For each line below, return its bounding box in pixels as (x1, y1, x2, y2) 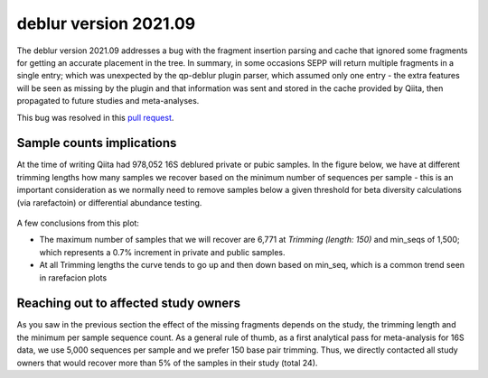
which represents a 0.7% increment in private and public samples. (39, 246, 286, 257)
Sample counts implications (16, 135, 177, 151)
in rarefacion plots (39, 272, 108, 283)
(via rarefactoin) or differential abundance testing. (16, 197, 202, 207)
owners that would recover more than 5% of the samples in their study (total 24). (16, 357, 318, 368)
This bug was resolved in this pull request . (16, 112, 174, 123)
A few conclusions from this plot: (16, 217, 140, 228)
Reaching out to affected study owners (16, 296, 241, 311)
